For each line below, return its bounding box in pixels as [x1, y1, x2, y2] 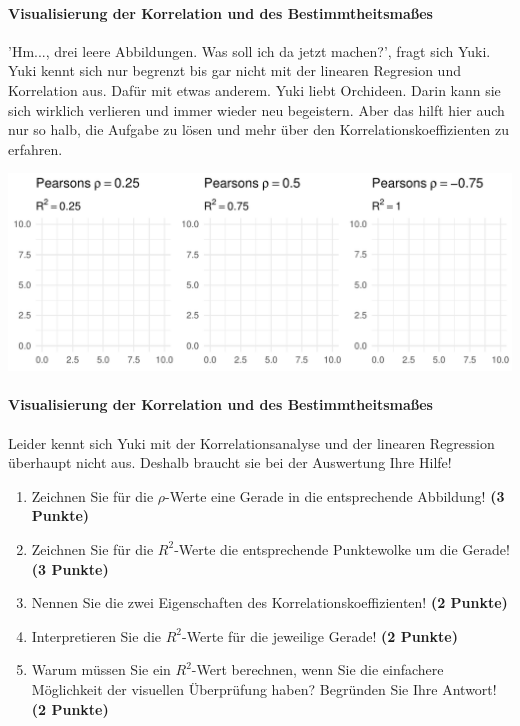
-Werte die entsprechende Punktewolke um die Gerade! [174, 538, 510, 559]
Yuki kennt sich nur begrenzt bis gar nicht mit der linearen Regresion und [8, 60, 461, 81]
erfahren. [8, 138, 63, 159]
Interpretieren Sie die [31, 625, 162, 646]
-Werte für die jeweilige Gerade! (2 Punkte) [182, 625, 458, 646]
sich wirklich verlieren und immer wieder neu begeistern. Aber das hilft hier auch [8, 99, 505, 120]
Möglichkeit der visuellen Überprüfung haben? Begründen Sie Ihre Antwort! [31, 678, 497, 699]
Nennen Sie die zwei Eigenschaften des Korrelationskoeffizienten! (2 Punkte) [31, 592, 508, 613]
